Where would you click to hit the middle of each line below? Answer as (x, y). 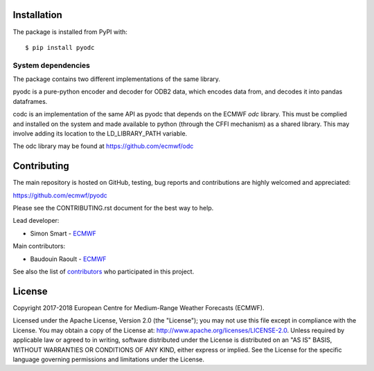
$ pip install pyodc (60, 47)
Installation (37, 15)
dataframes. (30, 101)
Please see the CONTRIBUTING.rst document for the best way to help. (113, 208)
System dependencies (51, 65)
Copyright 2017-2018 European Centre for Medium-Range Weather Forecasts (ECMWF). (139, 307)
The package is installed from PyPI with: (70, 32)
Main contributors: (39, 246)
